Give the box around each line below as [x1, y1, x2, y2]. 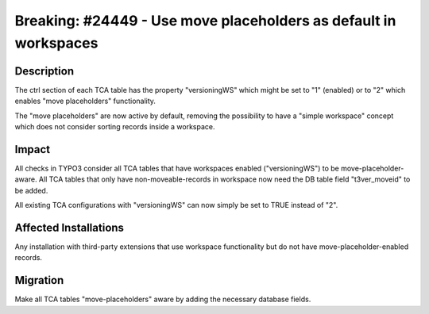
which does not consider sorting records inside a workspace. [14, 122, 215, 132]
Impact [14, 143, 51, 156]
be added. [14, 186, 48, 195]
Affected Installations [14, 220, 125, 234]
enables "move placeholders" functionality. [14, 96, 157, 106]
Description [14, 64, 75, 78]
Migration [14, 274, 64, 287]
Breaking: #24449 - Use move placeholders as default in [14, 12, 396, 29]
